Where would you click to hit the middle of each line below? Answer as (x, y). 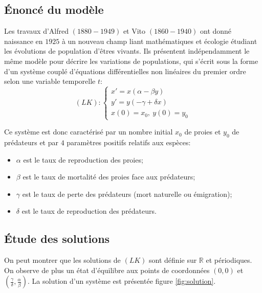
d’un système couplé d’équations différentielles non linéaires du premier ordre (125, 71)
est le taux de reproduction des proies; (83, 159)
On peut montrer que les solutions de (62, 260)
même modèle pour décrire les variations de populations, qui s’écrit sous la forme (131, 61)
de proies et (203, 132)
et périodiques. (229, 260)
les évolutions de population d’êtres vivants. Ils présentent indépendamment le (127, 51)
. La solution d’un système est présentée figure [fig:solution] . (122, 281)
